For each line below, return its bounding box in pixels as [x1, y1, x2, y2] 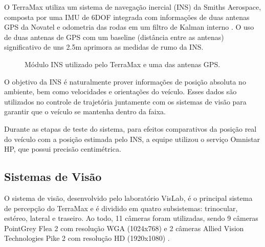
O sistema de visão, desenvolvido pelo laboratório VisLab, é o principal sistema [4, 192, 253, 203]
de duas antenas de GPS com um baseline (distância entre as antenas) [4, 31, 224, 42]
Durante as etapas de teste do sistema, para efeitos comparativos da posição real [4, 123, 257, 134]
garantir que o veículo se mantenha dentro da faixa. [4, 106, 166, 117]
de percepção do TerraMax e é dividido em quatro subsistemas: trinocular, [4, 202, 238, 213]
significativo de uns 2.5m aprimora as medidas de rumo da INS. [4, 42, 204, 52]
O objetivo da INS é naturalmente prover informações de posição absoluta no [4, 76, 246, 87]
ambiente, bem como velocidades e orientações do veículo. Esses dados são [4, 86, 237, 97]
